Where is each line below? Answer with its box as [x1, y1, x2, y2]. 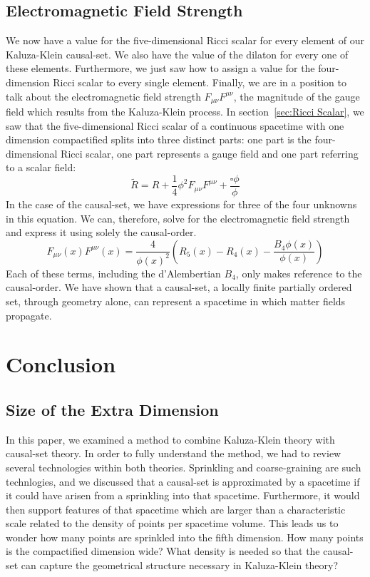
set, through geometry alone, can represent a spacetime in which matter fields [6, 293, 346, 308]
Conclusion [6, 349, 116, 379]
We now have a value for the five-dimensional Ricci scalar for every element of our [6, 33, 364, 48]
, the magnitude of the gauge [233, 88, 360, 103]
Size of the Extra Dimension [6, 398, 219, 420]
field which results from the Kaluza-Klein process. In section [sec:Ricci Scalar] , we [6, 104, 364, 119]
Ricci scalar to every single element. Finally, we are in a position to [53, 74, 346, 89]
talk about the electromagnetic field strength [6, 88, 201, 103]
